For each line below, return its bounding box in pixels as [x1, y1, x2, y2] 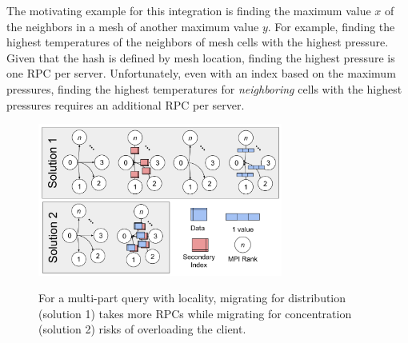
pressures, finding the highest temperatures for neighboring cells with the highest [6, 80, 402, 97]
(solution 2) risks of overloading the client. [38, 321, 246, 337]
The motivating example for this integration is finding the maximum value [6, 2, 371, 18]
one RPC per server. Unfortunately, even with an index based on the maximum [6, 65, 396, 82]
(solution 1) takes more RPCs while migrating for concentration [38, 305, 352, 321]
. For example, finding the [267, 18, 395, 34]
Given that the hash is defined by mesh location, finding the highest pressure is [6, 49, 395, 66]
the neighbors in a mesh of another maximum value [6, 18, 259, 34]
